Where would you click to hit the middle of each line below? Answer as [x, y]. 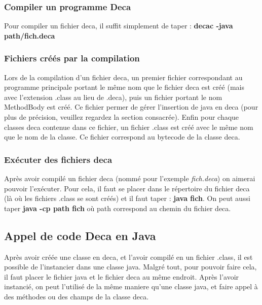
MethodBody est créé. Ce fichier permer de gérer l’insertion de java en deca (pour [131, 107]
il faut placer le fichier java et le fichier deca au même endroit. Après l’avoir [122, 276]
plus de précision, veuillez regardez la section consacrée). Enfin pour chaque [122, 117]
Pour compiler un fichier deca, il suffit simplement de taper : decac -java [119, 26]
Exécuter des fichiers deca [58, 159]
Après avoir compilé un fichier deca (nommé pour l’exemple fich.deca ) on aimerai [130, 178]
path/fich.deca [30, 35]
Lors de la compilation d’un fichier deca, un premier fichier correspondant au [123, 77]
